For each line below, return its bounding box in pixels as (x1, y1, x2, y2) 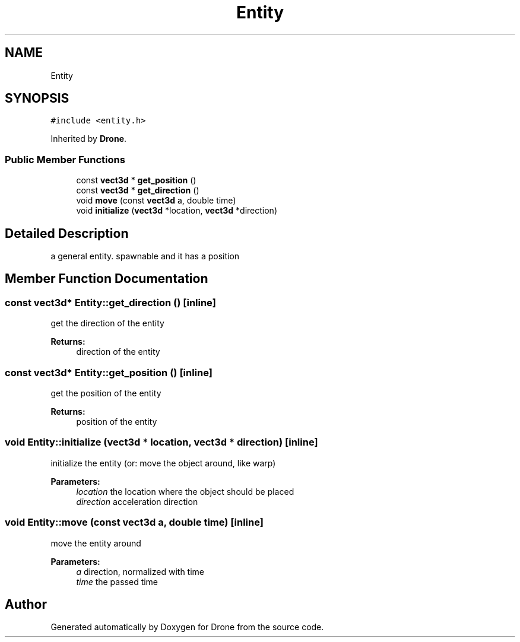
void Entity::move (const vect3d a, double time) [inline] (5, 516, 264, 529)
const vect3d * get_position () (76, 175, 196, 186)
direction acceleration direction (76, 496, 198, 507)
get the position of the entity (50, 388, 161, 398)
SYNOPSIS (5, 91, 69, 106)
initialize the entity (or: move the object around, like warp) (50, 457, 276, 468)
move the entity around (50, 538, 141, 548)
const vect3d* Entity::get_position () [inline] (5, 366, 213, 379)
